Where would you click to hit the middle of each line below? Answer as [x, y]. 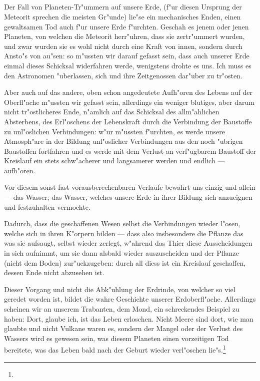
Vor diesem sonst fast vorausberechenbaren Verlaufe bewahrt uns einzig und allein [130, 187]
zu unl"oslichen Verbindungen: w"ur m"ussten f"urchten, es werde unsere [114, 131]
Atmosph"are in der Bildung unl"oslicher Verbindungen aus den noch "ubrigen [123, 141]
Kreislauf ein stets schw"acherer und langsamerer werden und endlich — [114, 161]
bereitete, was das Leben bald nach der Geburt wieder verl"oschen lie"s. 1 [115, 349]
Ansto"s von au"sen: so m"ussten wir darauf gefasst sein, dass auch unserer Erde [127, 56]
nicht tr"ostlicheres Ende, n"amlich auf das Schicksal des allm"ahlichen [112, 112]
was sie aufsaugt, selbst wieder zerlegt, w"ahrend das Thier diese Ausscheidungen [128, 243]
